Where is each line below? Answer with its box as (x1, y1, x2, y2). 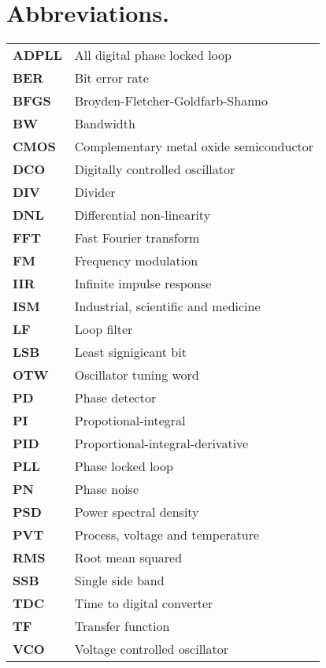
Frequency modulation (74, 251, 198, 270)
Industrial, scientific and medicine (74, 297, 261, 316)
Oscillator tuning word (74, 366, 199, 384)
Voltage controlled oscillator (74, 640, 229, 659)
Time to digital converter (74, 594, 213, 613)
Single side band (74, 571, 165, 590)
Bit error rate (74, 69, 149, 87)
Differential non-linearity (74, 206, 211, 225)
